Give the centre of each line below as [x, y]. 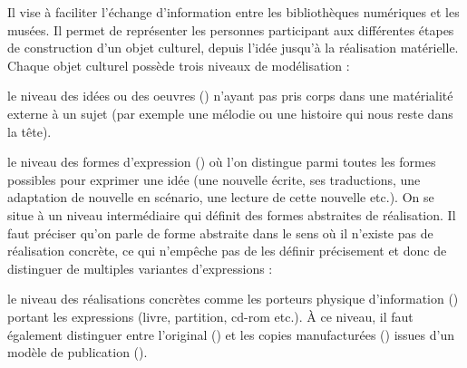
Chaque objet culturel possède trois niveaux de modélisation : [179, 65]
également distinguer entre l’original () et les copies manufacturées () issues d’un [231, 334]
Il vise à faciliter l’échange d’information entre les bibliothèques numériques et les [233, 12]
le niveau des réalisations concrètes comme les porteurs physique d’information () [233, 299]
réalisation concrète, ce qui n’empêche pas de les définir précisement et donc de [227, 251]
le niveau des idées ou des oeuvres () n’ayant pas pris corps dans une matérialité [230, 96]
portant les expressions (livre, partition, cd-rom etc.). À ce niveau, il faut [210, 316]
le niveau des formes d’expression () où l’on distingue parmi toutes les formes [222, 162]
